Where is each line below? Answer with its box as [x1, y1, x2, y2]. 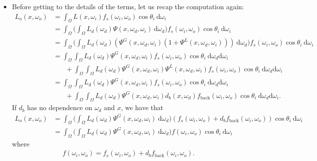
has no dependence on [27, 102, 92, 113]
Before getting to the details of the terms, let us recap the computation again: [12, 1, 244, 11]
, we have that [121, 102, 164, 113]
